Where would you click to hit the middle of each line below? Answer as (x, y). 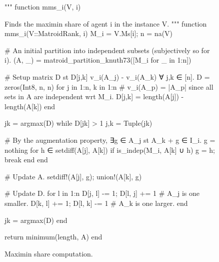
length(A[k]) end (30, 106)
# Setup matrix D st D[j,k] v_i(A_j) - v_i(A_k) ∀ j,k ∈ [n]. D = (107, 76)
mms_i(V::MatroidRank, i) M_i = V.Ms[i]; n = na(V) (89, 33)
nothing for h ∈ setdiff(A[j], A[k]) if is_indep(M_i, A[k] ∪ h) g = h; (110, 150)
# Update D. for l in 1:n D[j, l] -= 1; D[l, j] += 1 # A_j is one (102, 193)
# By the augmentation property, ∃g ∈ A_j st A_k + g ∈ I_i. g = (110, 140)
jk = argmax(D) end (36, 220)
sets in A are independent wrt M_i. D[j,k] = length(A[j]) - (94, 96)
